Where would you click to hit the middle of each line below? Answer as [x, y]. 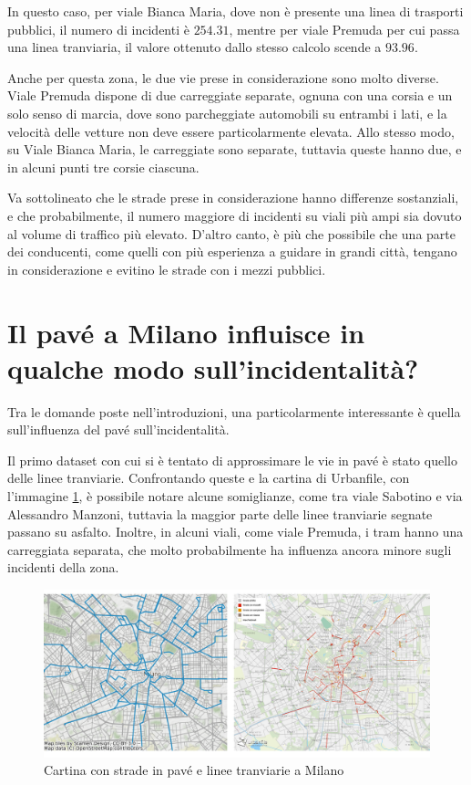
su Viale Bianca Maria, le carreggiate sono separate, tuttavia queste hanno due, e [235, 149]
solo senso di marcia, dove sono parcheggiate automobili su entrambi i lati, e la [227, 113]
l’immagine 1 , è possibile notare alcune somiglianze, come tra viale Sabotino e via [235, 496]
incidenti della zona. [63, 567]
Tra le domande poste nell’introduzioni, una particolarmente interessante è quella [234, 411]
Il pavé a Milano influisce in [186, 332]
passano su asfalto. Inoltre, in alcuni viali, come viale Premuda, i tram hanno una [235, 532]
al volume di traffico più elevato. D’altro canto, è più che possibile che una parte [231, 233]
